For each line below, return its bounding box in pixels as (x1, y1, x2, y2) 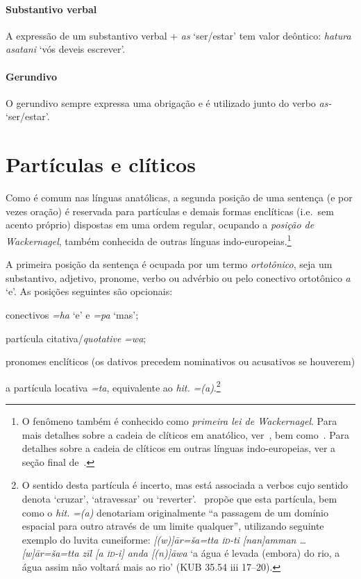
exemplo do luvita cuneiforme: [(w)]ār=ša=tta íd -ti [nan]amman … (22, 532, 307, 546)
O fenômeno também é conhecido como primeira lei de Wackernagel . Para (22, 413, 337, 428)
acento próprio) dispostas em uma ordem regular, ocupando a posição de (6, 217, 314, 232)
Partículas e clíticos (6, 150, 196, 178)
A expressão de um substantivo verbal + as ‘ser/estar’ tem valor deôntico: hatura (6, 28, 351, 42)
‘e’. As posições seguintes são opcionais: (6, 284, 173, 299)
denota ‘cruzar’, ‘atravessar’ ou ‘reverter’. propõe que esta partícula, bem (22, 491, 337, 505)
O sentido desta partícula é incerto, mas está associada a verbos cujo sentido (22, 478, 349, 492)
